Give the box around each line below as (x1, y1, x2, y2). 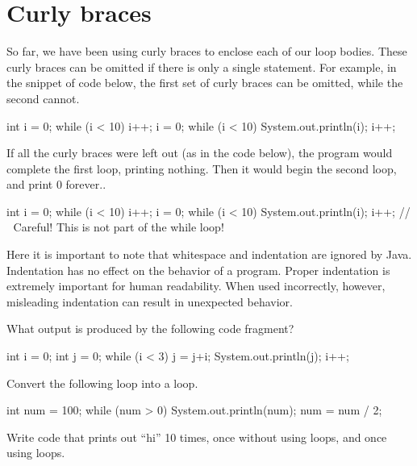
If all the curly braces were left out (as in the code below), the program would (6, 144, 393, 161)
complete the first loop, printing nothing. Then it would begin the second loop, (6, 160, 397, 177)
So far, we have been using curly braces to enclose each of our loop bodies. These (6, 43, 407, 60)
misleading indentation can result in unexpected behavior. (6, 293, 293, 310)
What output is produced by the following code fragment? (6, 320, 294, 337)
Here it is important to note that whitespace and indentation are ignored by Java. (6, 246, 412, 263)
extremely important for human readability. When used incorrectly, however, (6, 277, 386, 294)
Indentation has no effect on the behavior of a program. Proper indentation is (6, 261, 390, 278)
